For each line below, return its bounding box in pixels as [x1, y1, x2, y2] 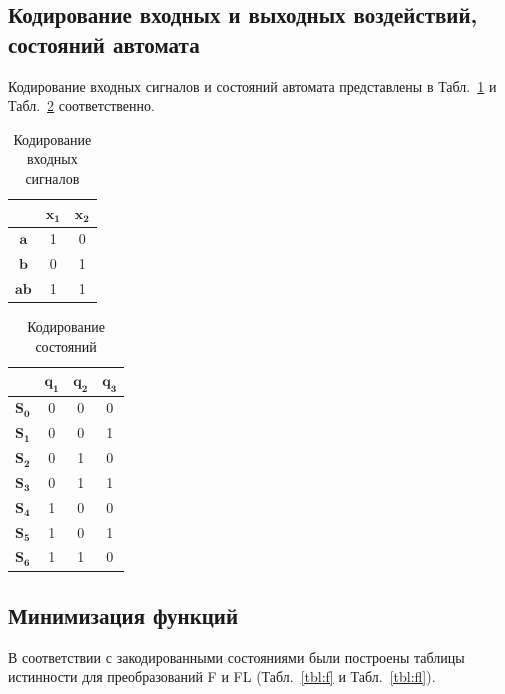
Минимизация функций [8, 599, 239, 630]
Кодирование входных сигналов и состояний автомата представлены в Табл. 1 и [8, 75, 497, 96]
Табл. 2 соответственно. [8, 95, 155, 116]
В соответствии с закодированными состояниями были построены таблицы [8, 646, 465, 667]
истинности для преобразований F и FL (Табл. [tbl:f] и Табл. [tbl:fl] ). [8, 666, 436, 687]
